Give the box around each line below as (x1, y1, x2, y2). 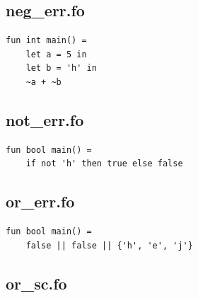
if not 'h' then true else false (25, 159, 183, 169)
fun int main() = (6, 35, 87, 46)
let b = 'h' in (25, 63, 97, 74)
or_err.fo (6, 190, 75, 212)
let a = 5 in (25, 49, 87, 59)
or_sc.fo (6, 272, 67, 294)
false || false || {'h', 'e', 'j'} (25, 240, 193, 251)
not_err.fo (6, 108, 84, 130)
